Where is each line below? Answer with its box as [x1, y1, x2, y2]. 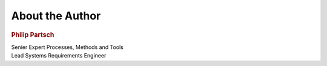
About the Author [11, 9, 101, 22]
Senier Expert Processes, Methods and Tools [11, 43, 124, 51]
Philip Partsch [11, 30, 54, 39]
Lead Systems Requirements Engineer [11, 52, 107, 59]
